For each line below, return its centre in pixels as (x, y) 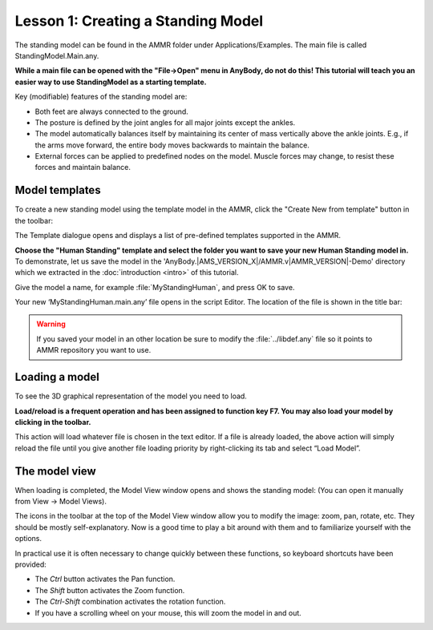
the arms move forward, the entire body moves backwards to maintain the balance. (172, 145)
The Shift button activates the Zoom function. (110, 590)
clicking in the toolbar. (53, 422)
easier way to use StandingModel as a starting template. (111, 82)
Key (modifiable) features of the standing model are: (101, 97)
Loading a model (57, 377)
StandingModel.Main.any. (57, 55)
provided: (31, 564)
